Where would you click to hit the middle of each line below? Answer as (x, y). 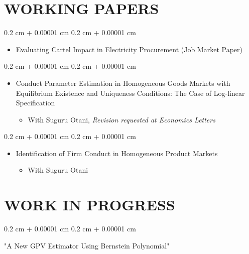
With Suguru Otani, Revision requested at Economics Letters (121, 119)
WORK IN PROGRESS (90, 205)
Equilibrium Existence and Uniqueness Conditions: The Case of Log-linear (130, 93)
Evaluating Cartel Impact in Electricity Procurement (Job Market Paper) (129, 49)
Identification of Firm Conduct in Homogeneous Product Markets (117, 153)
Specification (35, 103)
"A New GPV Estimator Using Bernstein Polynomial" (87, 245)
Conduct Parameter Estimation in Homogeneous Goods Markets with (123, 83)
